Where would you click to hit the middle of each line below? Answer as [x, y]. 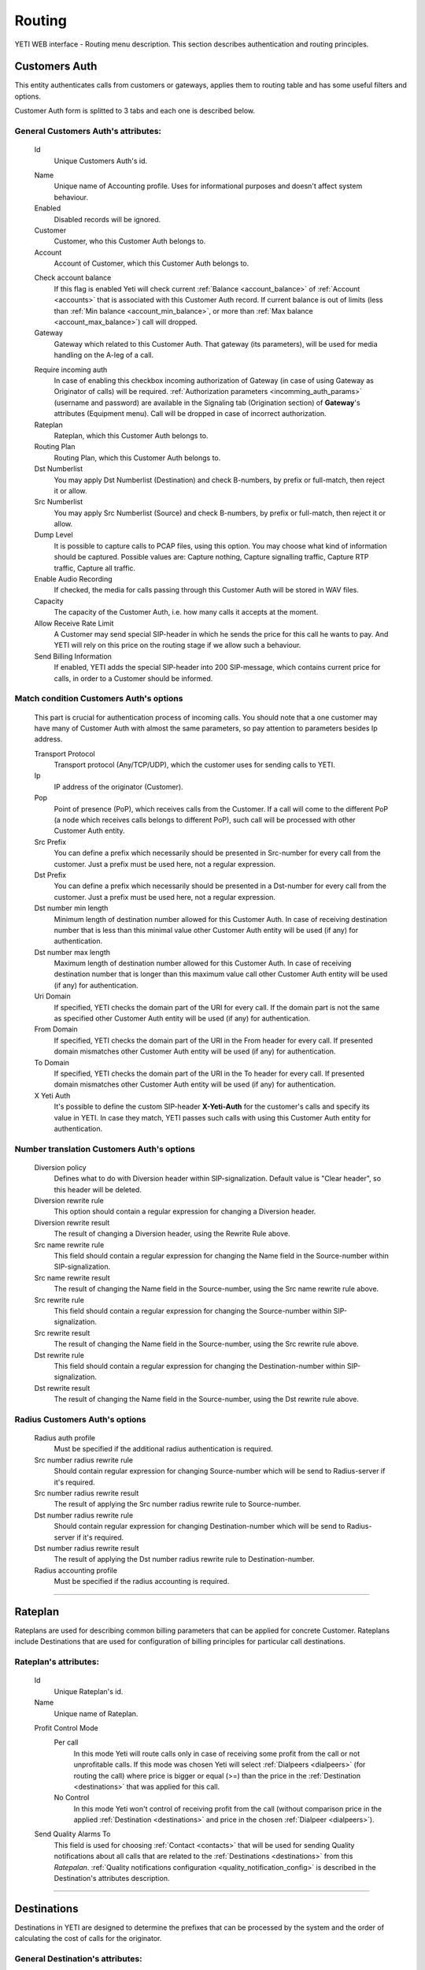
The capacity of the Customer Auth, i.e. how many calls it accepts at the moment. [186, 612]
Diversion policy [60, 1167]
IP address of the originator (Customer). [119, 786]
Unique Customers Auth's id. [101, 161]
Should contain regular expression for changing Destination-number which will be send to [200, 1526]
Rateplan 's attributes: [57, 1662]
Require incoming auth [71, 370]
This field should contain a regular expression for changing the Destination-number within [200, 1366]
